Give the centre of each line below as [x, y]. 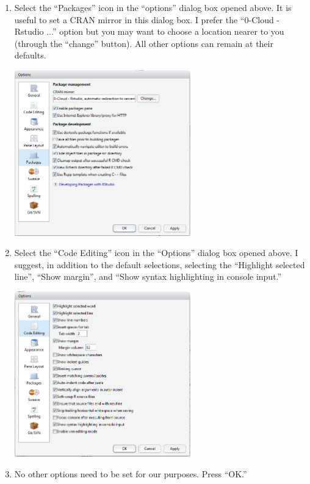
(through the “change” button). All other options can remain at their [144, 43]
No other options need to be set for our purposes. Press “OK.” [131, 474]
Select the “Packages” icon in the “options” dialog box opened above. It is [153, 7]
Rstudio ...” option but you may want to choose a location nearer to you [149, 31]
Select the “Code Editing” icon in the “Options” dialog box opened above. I [156, 253]
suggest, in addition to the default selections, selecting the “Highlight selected [160, 264]
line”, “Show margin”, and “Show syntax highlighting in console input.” [148, 276]
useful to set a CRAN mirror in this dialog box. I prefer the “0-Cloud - [147, 19]
